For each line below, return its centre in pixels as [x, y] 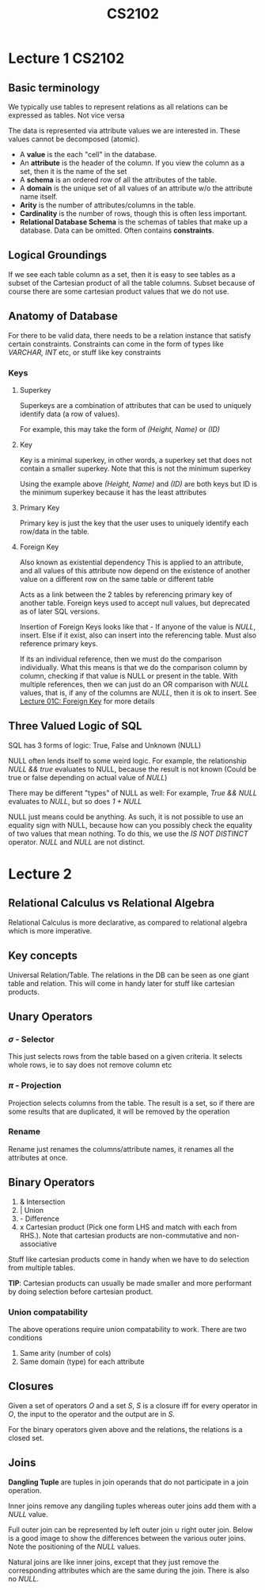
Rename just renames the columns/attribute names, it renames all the [121, 1149]
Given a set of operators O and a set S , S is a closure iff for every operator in [133, 1405]
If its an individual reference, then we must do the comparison [121, 659]
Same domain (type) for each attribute [82, 1361]
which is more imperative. [50, 930]
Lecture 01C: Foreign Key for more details [87, 701]
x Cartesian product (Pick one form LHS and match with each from [128, 1226]
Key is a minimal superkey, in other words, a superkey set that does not [136, 460]
